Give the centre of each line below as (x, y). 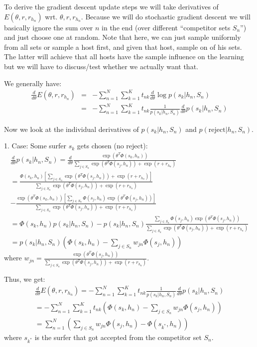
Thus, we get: (25, 279)
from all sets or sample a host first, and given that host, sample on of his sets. (123, 47)
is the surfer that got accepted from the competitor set (118, 337)
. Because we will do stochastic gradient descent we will (166, 16)
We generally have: (33, 83)
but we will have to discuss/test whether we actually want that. (101, 66)
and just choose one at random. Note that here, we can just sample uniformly (123, 37)
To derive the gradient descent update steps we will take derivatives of (111, 6)
